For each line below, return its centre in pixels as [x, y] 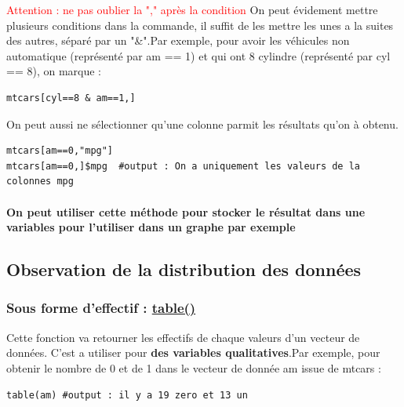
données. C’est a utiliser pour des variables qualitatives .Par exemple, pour [193, 352]
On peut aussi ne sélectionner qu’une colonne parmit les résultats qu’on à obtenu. [202, 124]
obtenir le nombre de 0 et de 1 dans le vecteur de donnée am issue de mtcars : [194, 367]
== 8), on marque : [54, 71]
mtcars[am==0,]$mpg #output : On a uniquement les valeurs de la [184, 166]
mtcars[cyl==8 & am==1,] [71, 98]
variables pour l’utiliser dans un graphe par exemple [151, 227]
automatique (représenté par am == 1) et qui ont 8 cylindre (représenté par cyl [198, 55]
